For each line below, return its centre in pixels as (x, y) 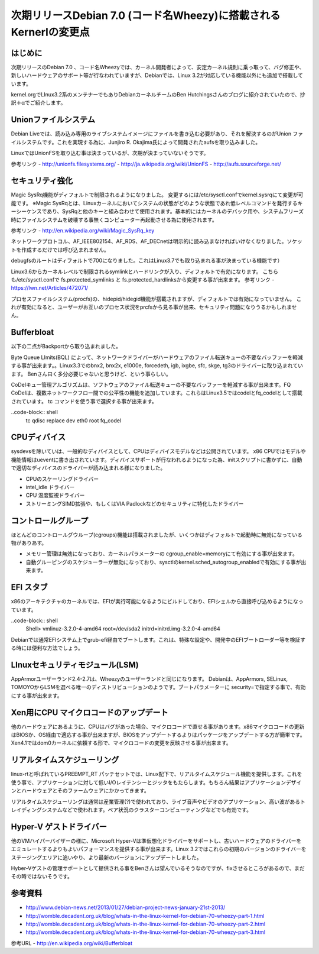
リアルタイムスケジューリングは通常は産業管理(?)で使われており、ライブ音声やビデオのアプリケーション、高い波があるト (158, 801)
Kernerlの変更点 (50, 32)
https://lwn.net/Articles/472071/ (50, 288)
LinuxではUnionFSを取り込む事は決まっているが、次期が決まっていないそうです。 (110, 153)
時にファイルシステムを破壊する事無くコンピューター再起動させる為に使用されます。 (114, 219)
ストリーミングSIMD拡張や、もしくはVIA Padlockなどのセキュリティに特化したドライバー (135, 503)
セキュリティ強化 (42, 181)
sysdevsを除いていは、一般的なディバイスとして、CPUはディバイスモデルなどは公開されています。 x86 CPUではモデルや (159, 451)
